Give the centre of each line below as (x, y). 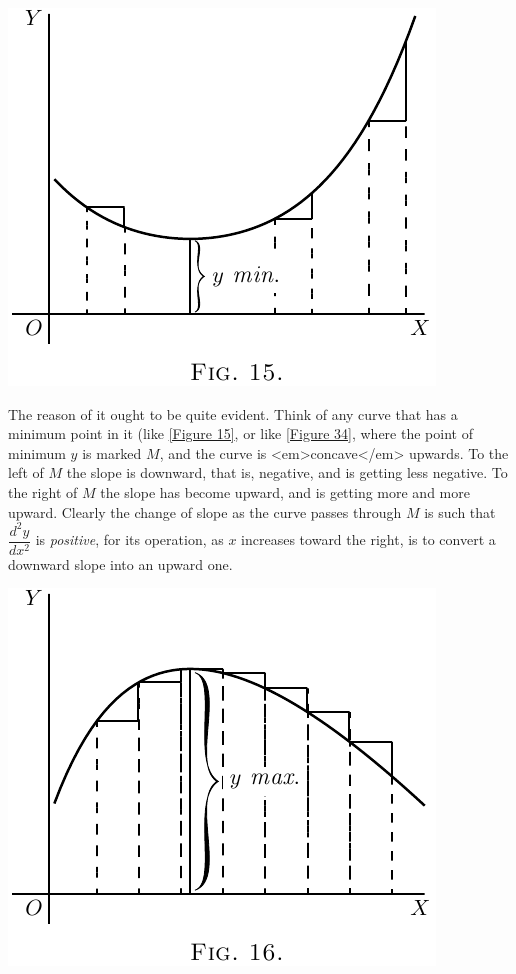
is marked (112, 452)
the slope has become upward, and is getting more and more (285, 491)
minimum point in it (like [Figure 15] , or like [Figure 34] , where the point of (240, 433)
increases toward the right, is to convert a (368, 539)
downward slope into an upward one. (120, 563)
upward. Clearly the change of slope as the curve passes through (205, 511)
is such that (460, 511)
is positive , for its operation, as (129, 539)
